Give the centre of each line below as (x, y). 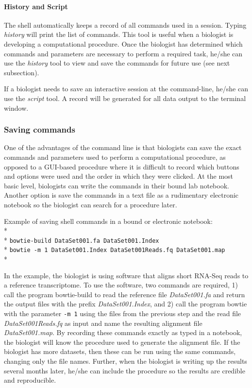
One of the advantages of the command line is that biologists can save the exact (123, 147)
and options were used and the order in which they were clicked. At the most (119, 176)
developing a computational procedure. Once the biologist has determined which (123, 43)
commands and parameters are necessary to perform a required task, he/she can (123, 53)
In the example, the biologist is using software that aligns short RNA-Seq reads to (126, 275)
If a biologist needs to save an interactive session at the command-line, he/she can (126, 89)
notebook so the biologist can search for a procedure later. (91, 204)
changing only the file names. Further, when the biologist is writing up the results (126, 361)
